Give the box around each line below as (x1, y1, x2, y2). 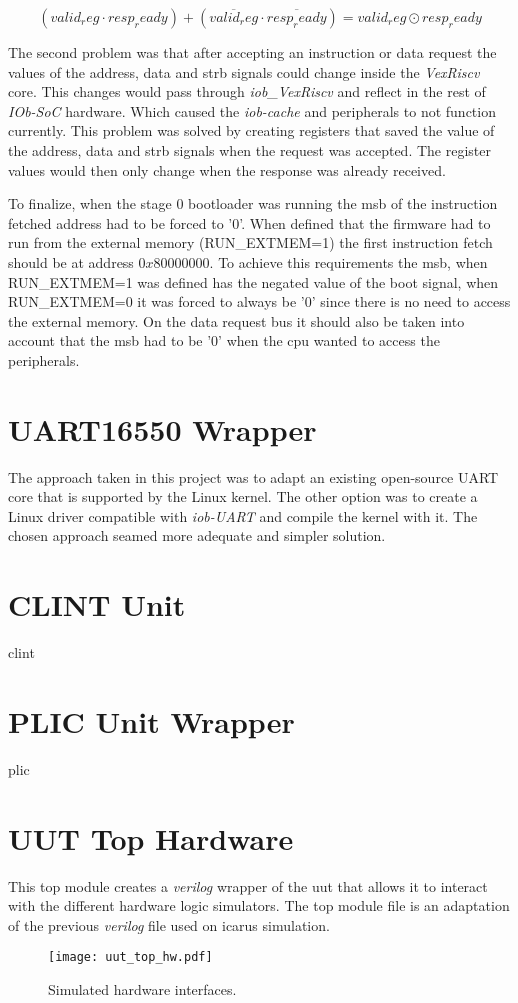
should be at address (8, 251, 134, 272)
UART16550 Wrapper (8, 408, 317, 449)
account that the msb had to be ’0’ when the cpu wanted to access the (8, 330, 440, 351)
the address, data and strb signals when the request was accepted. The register (8, 139, 491, 160)
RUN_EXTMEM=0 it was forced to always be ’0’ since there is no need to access (8, 291, 511, 312)
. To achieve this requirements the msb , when (209, 251, 488, 272)
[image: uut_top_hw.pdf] (48, 950, 213, 965)
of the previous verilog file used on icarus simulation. (8, 914, 330, 935)
